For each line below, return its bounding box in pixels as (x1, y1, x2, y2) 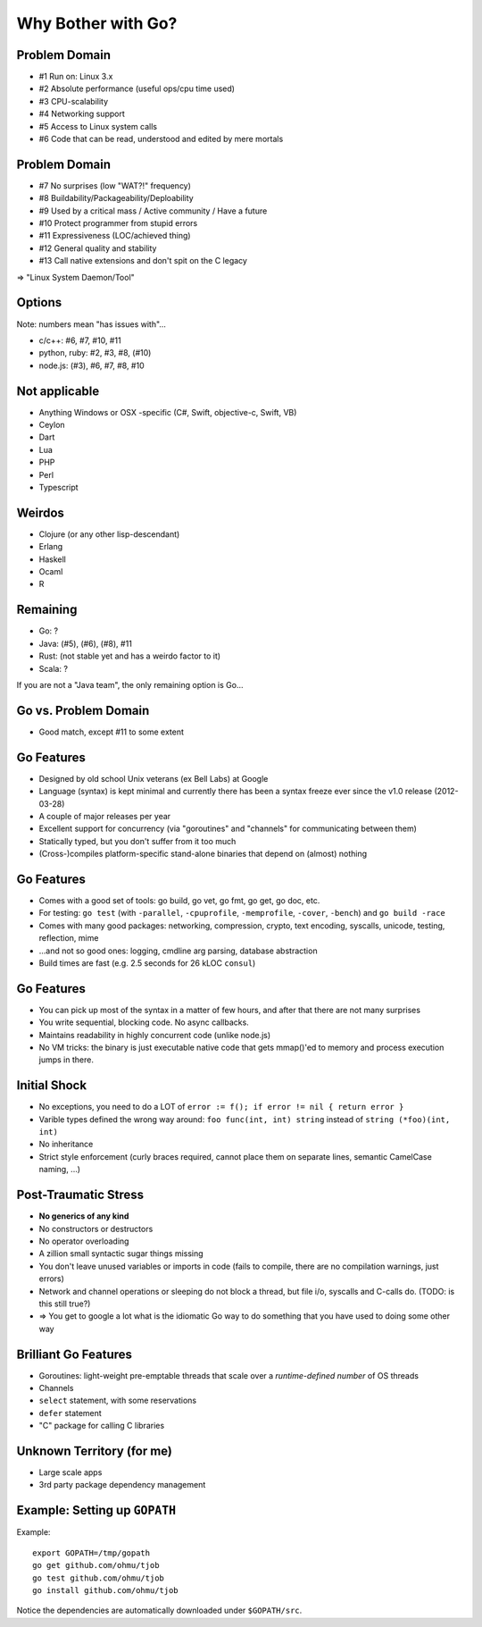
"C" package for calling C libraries (38, 1421, 165, 1431)
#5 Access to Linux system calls (38, 121, 158, 131)
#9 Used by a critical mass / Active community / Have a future (38, 205, 268, 216)
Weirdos (16, 505, 64, 520)
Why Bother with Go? (16, 13, 178, 33)
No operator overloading (38, 1236, 129, 1246)
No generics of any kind (38, 1211, 129, 1221)
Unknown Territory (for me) (16, 1443, 173, 1458)
